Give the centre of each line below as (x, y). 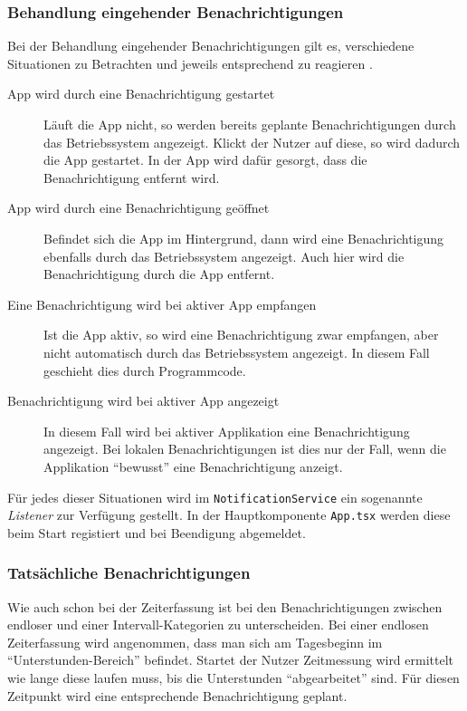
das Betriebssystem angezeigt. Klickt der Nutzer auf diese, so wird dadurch (252, 142)
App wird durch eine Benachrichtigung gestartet (141, 94)
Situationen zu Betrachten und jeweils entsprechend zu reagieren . (190, 63)
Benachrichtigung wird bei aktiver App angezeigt (143, 401)
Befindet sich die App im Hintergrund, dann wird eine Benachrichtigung (244, 238)
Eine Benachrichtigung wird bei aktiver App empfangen (162, 304)
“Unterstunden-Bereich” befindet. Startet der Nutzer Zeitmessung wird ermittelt (231, 660)
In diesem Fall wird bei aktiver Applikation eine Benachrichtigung (227, 431)
